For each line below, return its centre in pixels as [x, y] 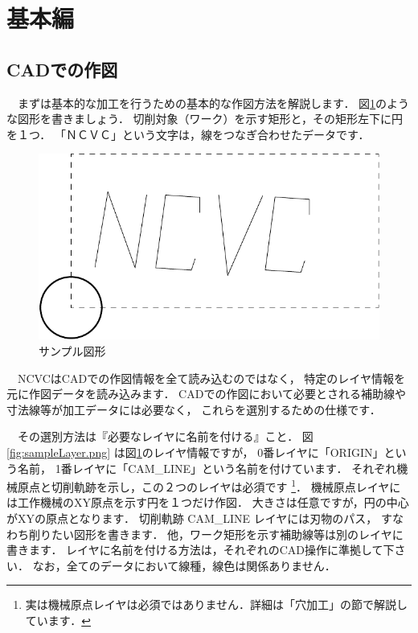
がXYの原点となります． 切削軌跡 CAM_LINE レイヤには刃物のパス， [192, 518]
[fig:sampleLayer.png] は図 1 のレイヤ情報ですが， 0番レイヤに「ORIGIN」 [195, 452]
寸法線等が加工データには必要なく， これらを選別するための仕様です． [194, 409]
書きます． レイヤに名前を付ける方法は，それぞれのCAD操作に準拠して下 [201, 550]
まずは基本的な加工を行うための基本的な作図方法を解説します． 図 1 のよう [213, 103]
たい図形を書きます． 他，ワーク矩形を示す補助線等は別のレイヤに [227, 534]
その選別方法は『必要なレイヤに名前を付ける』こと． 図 [165, 436]
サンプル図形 [72, 351]
